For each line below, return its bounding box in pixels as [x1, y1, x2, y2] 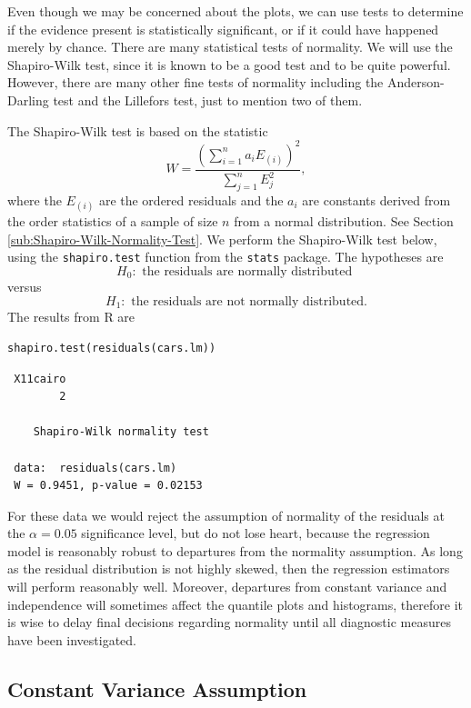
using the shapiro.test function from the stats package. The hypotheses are [7, 247, 444, 266]
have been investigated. [7, 630, 137, 649]
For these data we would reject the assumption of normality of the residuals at [7, 505, 445, 524]
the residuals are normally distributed [142, 264, 353, 278]
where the [7, 190, 62, 209]
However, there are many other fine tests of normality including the [7, 73, 384, 92]
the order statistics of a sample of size [7, 212, 218, 231]
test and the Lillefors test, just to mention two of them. [53, 90, 363, 109]
